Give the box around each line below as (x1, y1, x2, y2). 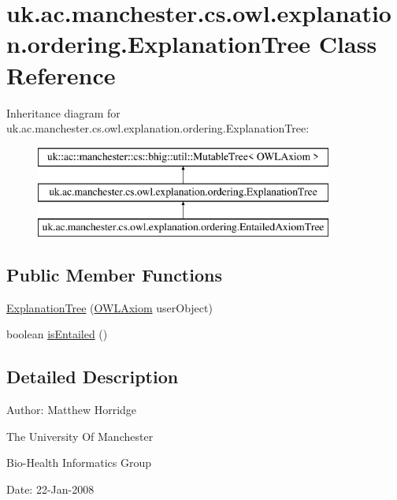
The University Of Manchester (6, 427, 154, 444)
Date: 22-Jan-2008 (6, 481, 95, 498)
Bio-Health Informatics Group (6, 454, 152, 471)
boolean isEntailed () (6, 326, 108, 342)
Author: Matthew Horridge (6, 401, 137, 418)
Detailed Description (6, 364, 179, 389)
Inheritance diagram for (6, 104, 121, 121)
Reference (6, 58, 116, 91)
